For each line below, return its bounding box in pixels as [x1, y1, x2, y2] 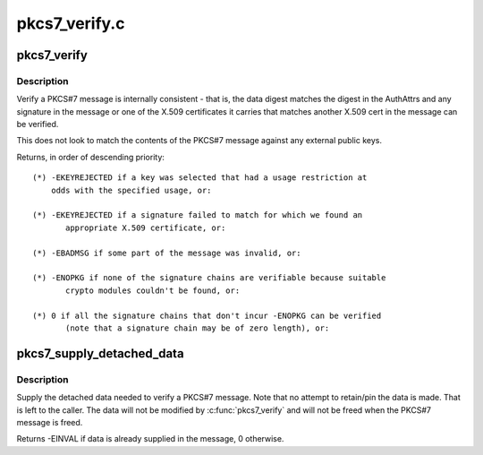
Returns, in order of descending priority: [16, 151, 165, 162]
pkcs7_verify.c [16, 13, 125, 33]
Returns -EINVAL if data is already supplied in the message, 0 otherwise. [16, 434, 284, 444]
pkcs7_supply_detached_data [16, 346, 184, 361]
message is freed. [16, 416, 83, 427]
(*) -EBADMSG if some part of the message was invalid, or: [32, 247, 301, 258]
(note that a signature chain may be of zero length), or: [65, 322, 330, 333]
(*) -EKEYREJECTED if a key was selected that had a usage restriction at [32, 173, 368, 183]
